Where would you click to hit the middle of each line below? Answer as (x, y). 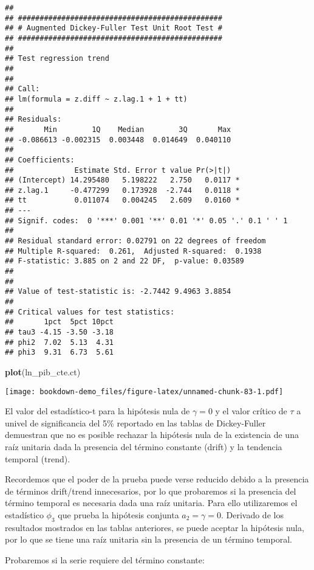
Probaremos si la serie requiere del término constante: (105, 559)
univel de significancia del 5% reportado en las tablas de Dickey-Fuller (135, 422)
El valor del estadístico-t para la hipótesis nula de (97, 411)
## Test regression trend (57, 59)
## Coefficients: (40, 160)
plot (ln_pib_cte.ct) (43, 371)
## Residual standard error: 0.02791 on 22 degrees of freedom (135, 241)
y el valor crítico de (251, 411)
